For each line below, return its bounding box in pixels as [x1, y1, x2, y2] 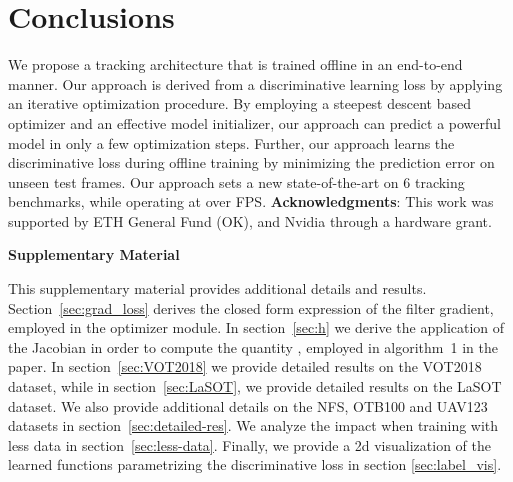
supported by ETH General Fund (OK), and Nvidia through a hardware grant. [8, 210, 492, 231]
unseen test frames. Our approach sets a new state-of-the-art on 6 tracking [8, 171, 465, 192]
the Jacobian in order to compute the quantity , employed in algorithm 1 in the [8, 336, 498, 357]
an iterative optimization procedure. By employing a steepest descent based [8, 93, 471, 114]
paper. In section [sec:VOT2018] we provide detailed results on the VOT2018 [8, 356, 482, 377]
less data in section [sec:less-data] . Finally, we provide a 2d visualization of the [8, 434, 491, 455]
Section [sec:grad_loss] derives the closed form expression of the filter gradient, [8, 297, 494, 318]
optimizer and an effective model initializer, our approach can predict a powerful [8, 112, 501, 133]
